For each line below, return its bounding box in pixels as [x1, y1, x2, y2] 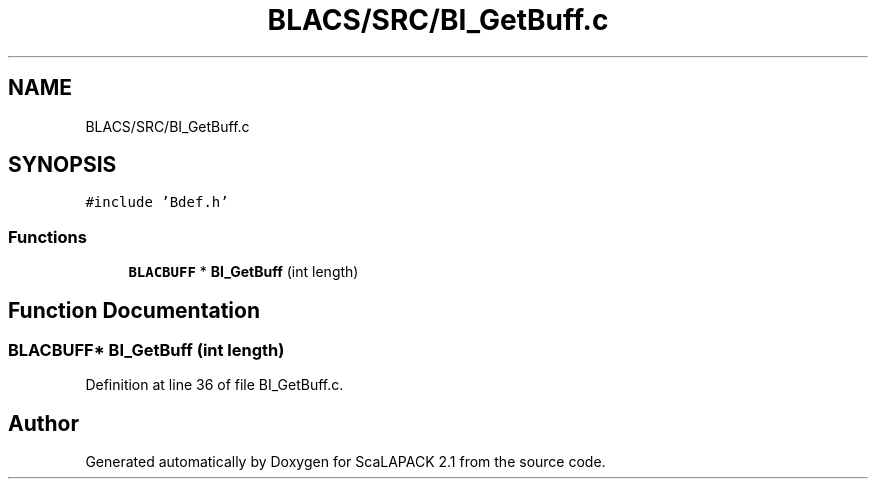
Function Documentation [8, 297, 260, 323]
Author [8, 410, 79, 436]
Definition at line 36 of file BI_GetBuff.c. [85, 376, 344, 394]
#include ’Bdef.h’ [85, 194, 229, 211]
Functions [8, 226, 87, 247]
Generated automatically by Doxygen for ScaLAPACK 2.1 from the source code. [85, 453, 606, 471]
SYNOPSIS [8, 152, 117, 178]
